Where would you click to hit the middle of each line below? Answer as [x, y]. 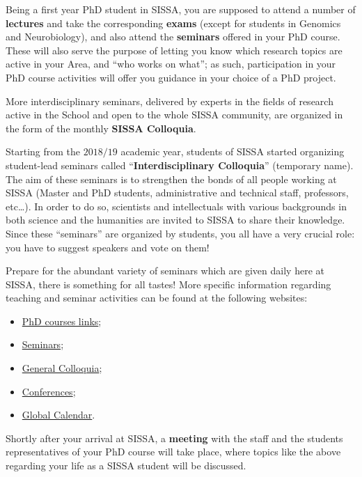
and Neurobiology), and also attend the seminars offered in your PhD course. [173, 37]
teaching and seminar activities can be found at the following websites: [157, 298]
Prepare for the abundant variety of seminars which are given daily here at [165, 271]
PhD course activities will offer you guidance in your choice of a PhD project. [171, 77]
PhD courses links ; [62, 321]
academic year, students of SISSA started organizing [233, 151]
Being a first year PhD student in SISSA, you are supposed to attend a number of [181, 9]
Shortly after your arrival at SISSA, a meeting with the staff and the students [174, 438]
